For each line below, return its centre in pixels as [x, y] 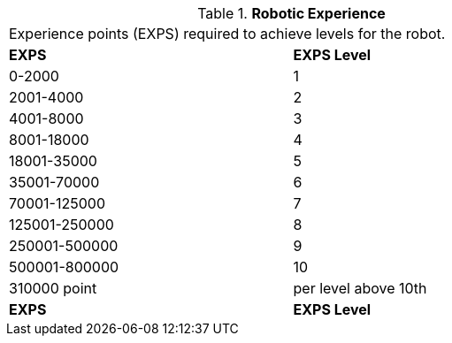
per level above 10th [360, 288]
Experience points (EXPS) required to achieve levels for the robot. [227, 34]
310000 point [53, 288]
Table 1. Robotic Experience [291, 13]
